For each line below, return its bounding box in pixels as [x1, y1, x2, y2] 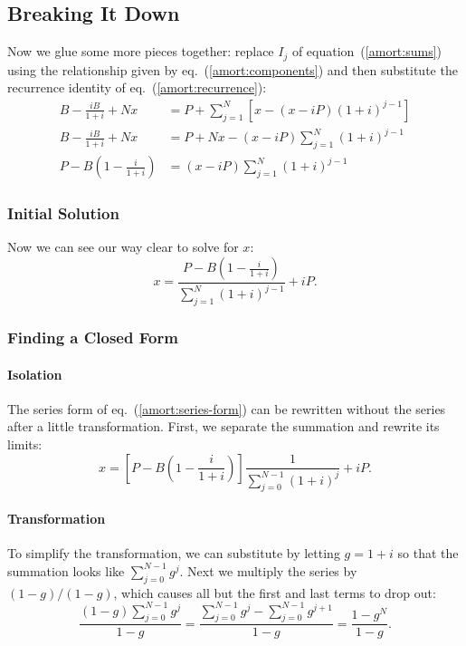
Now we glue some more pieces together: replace [7, 42, 274, 61]
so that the [397, 544, 459, 563]
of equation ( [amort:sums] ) [291, 42, 442, 61]
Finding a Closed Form [7, 326, 178, 349]
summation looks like [7, 561, 125, 580]
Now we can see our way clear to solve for [7, 237, 239, 256]
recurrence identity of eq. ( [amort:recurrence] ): [7, 78, 267, 97]
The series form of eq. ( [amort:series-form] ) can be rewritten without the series [7, 399, 446, 418]
